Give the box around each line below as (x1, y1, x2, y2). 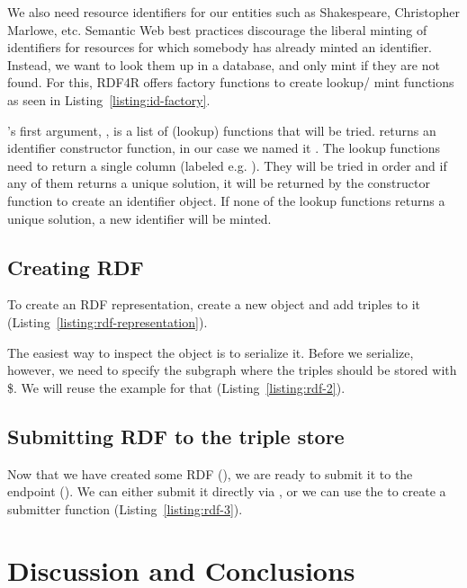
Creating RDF (7, 253, 144, 281)
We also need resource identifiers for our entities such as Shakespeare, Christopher (7, 3, 460, 21)
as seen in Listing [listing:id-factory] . (7, 90, 211, 109)
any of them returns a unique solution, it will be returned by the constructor (7, 174, 430, 192)
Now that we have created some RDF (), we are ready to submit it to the (7, 464, 413, 483)
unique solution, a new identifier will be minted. (7, 209, 272, 227)
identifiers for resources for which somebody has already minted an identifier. (7, 38, 433, 57)
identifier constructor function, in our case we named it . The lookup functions (7, 138, 441, 157)
